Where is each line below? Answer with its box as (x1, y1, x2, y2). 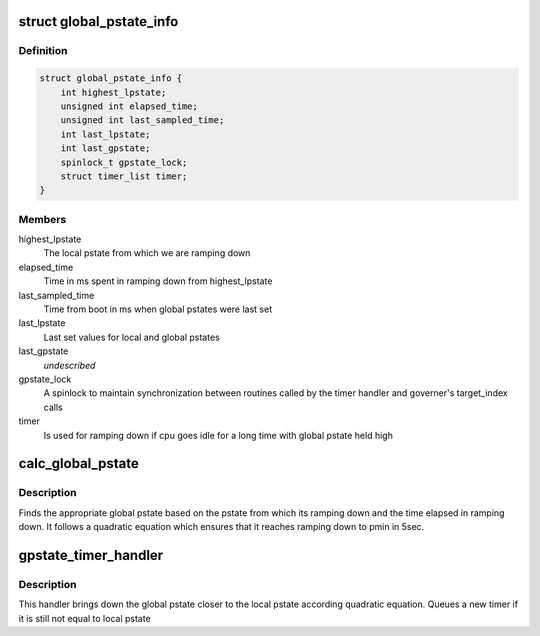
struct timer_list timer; (60, 170, 188, 182)
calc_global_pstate (18, 455, 140, 472)
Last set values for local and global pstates (43, 331, 220, 343)
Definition (18, 44, 68, 58)
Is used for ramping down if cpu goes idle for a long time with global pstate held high (43, 429, 394, 441)
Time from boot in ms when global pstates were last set (43, 303, 273, 315)
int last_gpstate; (60, 143, 151, 154)
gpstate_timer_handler (18, 546, 164, 564)
